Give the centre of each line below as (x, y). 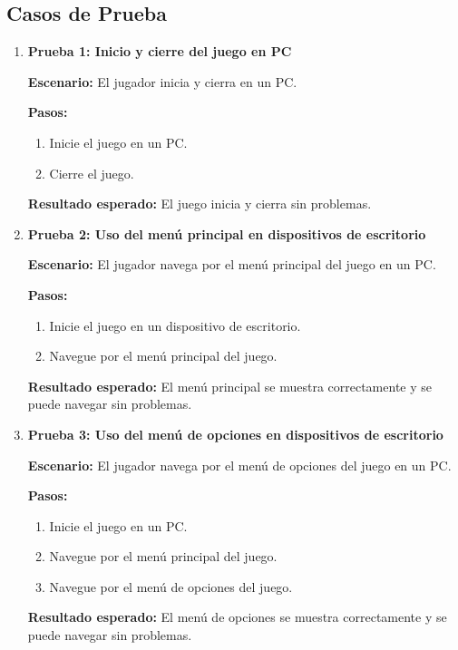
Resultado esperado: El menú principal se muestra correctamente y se (229, 386)
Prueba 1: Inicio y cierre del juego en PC (160, 51)
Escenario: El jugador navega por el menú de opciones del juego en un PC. (239, 465)
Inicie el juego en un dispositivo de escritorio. (175, 325)
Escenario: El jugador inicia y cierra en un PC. (162, 81)
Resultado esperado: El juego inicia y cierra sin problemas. (200, 204)
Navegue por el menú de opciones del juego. (171, 586)
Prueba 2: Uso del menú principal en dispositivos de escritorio (227, 233)
